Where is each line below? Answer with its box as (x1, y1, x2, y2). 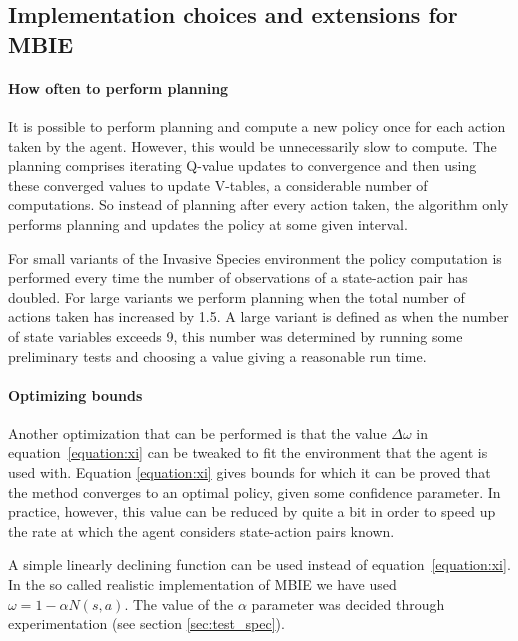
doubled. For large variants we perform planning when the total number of (8, 286, 465, 307)
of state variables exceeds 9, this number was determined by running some (8, 325, 463, 346)
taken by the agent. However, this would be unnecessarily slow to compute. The (8, 135, 497, 156)
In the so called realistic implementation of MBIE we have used (8, 574, 397, 595)
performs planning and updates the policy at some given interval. (8, 213, 408, 234)
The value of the (132, 593, 234, 614)
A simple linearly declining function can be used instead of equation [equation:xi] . (8, 554, 511, 575)
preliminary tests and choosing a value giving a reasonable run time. (8, 345, 427, 366)
